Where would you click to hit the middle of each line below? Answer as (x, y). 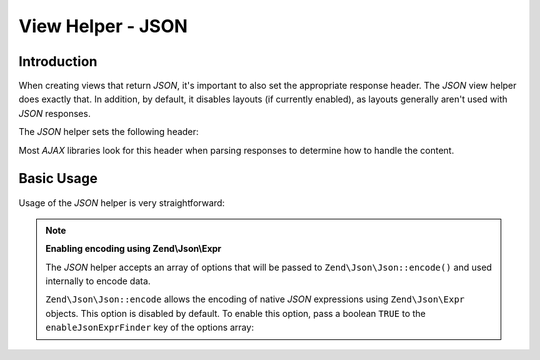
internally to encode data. (98, 281)
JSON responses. (54, 113)
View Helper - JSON (103, 26)
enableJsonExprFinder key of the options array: (150, 327)
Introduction (58, 61)
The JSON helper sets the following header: (108, 132)
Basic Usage (58, 178)
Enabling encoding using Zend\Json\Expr (133, 249)
